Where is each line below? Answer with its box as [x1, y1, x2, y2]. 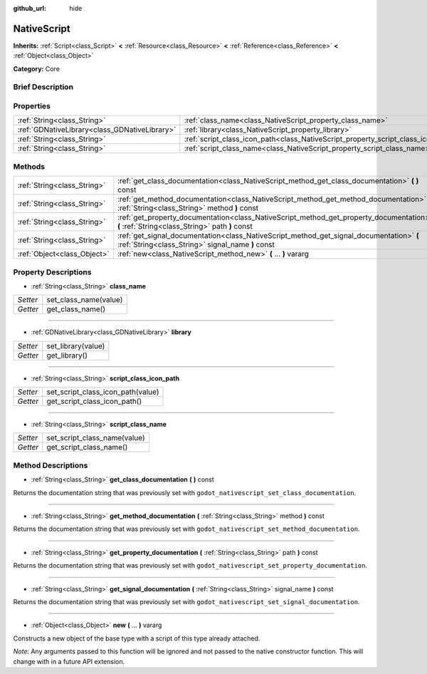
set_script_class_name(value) [46, 433, 145, 443]
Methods [13, 161, 46, 171]
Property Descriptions [13, 267, 92, 277]
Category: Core [13, 64, 60, 73]
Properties [13, 101, 51, 111]
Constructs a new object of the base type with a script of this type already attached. [13, 634, 260, 643]
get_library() [46, 350, 88, 360]
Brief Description [13, 82, 74, 92]
